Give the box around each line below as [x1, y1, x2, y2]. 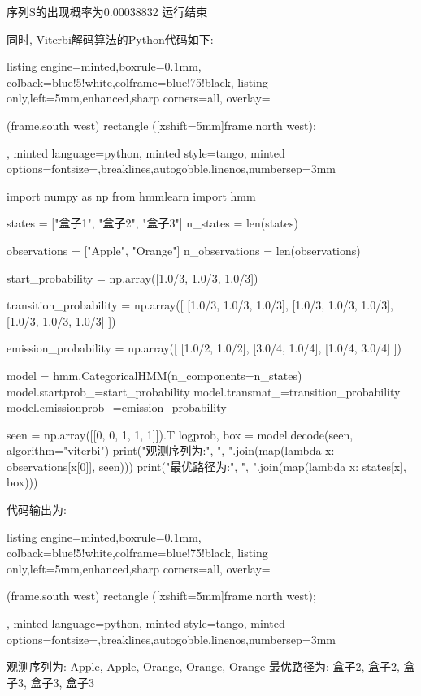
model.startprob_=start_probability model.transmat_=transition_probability [7, 383, 401, 400]
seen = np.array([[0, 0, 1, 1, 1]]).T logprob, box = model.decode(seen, [7, 426, 354, 443]
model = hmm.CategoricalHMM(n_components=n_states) [7, 366, 302, 383]
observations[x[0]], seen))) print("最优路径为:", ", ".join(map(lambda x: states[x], [7, 457, 407, 474]
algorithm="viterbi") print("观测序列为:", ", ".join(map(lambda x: [7, 442, 335, 459]
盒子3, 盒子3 [30, 673, 95, 690]
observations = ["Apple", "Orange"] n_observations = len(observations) [7, 241, 361, 258]
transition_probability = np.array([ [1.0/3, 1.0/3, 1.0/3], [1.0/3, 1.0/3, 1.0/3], [7, 296, 393, 313]
